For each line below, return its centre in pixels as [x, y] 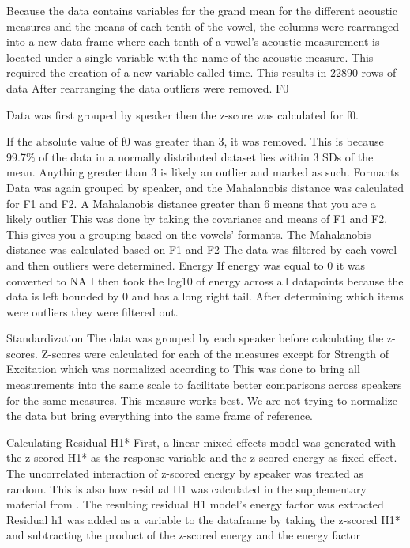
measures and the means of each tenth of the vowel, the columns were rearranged [203, 26]
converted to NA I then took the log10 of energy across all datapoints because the [205, 280]
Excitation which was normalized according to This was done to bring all [183, 369]
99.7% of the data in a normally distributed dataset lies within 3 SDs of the [190, 156]
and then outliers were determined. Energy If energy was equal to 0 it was [186, 265]
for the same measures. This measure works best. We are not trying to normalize [202, 400]
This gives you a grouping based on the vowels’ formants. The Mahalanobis [189, 234]
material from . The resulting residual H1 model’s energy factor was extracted [195, 504]
